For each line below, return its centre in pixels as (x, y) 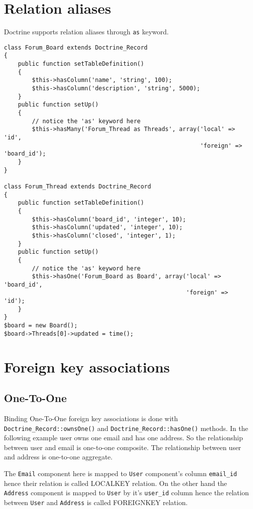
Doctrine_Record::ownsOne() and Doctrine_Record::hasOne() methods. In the (126, 428)
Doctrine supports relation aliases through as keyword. (86, 32)
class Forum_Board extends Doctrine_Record (76, 47)
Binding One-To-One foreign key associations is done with (91, 418)
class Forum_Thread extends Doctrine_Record (78, 186)
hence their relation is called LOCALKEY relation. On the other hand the (115, 483)
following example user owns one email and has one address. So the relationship (124, 438)
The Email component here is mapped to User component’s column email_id (121, 473)
